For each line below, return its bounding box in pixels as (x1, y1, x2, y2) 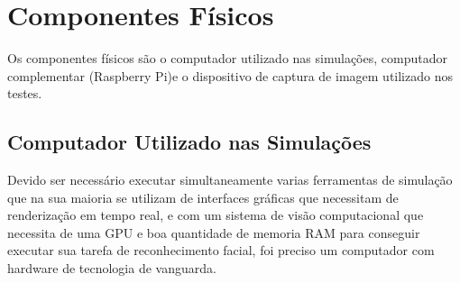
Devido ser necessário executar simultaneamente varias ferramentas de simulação (7, 170, 453, 189)
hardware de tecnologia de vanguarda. (7, 259, 216, 278)
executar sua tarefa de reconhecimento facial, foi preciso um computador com (7, 241, 435, 260)
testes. (7, 84, 42, 103)
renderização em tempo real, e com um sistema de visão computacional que (7, 205, 424, 224)
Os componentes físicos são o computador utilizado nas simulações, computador (7, 49, 447, 68)
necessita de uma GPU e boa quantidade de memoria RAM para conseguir (7, 223, 420, 242)
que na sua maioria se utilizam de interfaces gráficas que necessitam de (7, 187, 399, 206)
